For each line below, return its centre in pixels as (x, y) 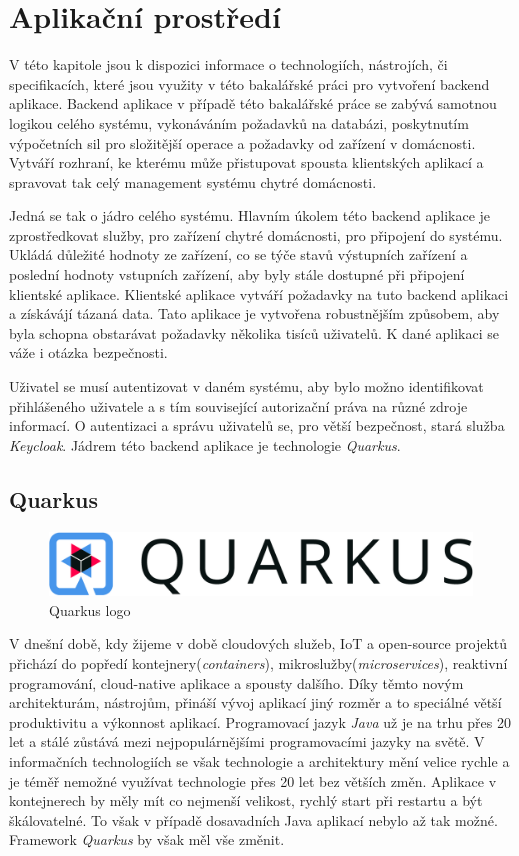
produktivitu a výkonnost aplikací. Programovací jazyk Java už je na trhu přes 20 (260, 721)
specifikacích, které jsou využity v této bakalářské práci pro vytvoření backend (249, 83)
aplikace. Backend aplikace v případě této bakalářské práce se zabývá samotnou (253, 103)
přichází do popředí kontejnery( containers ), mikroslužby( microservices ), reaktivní (258, 662)
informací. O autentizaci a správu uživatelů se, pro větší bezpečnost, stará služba (257, 425)
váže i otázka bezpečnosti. (88, 352)
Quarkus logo (90, 609)
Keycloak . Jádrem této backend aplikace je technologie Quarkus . (205, 444)
